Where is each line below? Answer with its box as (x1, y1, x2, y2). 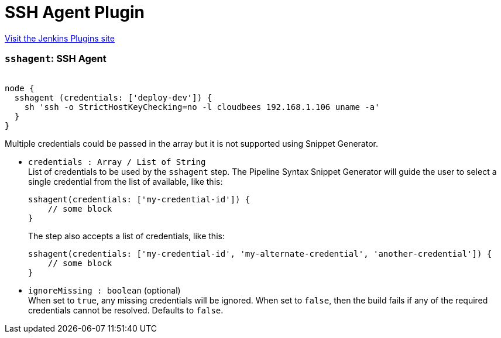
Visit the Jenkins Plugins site (5, 33, 115, 43)
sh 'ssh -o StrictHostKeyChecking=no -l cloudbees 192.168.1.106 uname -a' (24, 102, 380, 112)
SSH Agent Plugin (5, 2, 145, 22)
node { (5, 83, 35, 93)
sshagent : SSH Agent (5, 53, 107, 65)
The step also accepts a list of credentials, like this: (28, 230, 225, 241)
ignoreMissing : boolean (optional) (28, 285, 181, 295)
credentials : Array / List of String (28, 157, 206, 167)
